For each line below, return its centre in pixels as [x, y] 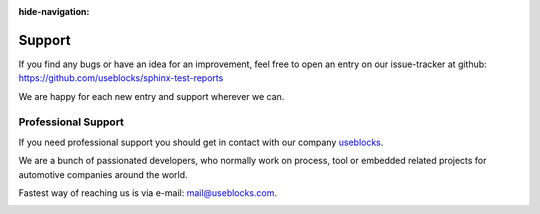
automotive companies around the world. [103, 174]
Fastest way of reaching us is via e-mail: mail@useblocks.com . [148, 193]
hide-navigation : [54, 11]
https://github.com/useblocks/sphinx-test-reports [121, 78]
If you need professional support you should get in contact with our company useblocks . [201, 142]
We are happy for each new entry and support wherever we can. [151, 96]
